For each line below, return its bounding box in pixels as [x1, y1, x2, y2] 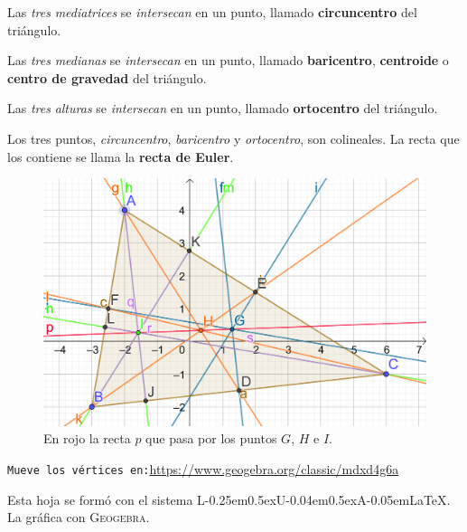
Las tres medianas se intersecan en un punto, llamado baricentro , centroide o [7, 51, 449, 70]
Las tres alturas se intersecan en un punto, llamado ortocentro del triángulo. [7, 99, 438, 118]
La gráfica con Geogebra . [7, 508, 150, 527]
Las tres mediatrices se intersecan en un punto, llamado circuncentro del [7, 3, 417, 21]
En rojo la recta [43, 429, 131, 448]
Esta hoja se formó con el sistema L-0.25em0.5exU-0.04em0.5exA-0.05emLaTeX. [7, 489, 451, 508]
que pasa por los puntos [145, 429, 277, 448]
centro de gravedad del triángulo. [7, 68, 207, 87]
